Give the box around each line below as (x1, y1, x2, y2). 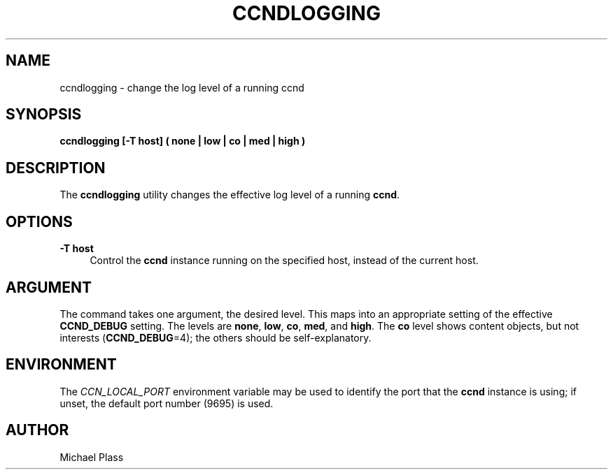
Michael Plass (59, 451, 124, 463)
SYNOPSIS (6, 105, 82, 124)
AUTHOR (6, 421, 69, 439)
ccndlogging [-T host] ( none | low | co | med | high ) (59, 135, 306, 147)
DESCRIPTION (6, 159, 106, 177)
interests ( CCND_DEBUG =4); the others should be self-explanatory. (59, 331, 372, 344)
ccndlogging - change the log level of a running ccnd (59, 81, 304, 94)
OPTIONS (6, 212, 73, 231)
